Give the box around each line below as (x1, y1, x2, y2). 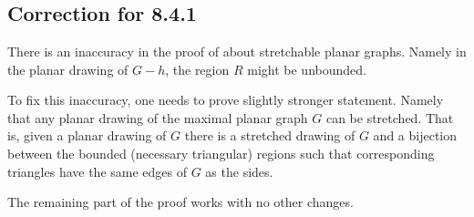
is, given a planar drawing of (7, 126, 167, 145)
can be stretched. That (325, 108, 454, 127)
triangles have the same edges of (7, 161, 188, 181)
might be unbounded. (247, 59, 366, 78)
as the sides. (205, 161, 273, 181)
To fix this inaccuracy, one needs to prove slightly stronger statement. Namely (7, 90, 444, 109)
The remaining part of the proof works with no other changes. (7, 192, 354, 212)
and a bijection (373, 126, 458, 145)
